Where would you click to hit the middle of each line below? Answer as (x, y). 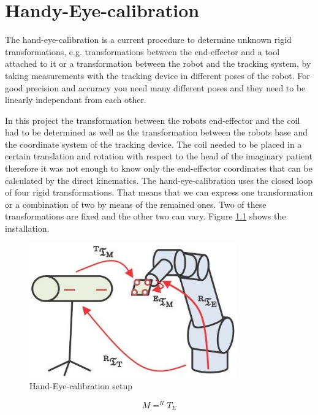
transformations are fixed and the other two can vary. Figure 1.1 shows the (146, 216)
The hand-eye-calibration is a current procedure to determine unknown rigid (148, 40)
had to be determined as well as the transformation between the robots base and (157, 132)
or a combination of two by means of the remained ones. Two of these (136, 204)
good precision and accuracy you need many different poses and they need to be (155, 87)
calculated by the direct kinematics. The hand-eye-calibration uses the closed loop (159, 180)
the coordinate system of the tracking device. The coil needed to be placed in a (153, 144)
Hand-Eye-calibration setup (81, 386)
